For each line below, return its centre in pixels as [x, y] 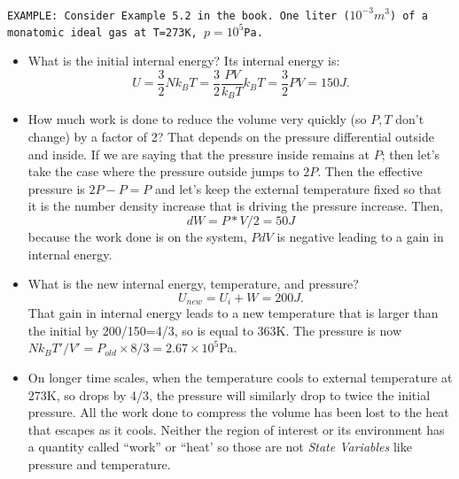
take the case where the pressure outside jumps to [163, 171]
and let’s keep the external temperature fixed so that [298, 188]
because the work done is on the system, [137, 236]
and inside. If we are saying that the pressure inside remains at [199, 154]
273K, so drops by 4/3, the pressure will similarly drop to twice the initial [229, 394]
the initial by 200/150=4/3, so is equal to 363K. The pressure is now [215, 330]
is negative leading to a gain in [360, 236]
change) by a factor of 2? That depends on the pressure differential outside [231, 137]
